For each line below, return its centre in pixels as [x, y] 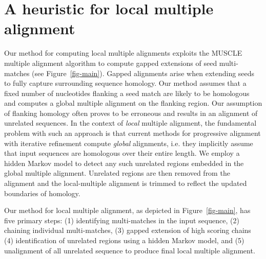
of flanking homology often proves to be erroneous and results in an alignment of [131, 113]
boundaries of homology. [42, 193]
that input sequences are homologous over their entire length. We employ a [122, 153]
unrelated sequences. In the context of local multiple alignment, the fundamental [130, 123]
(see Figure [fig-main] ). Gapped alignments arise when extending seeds [143, 73]
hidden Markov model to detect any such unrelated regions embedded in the [124, 163]
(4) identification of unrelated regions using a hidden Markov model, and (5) [124, 240]
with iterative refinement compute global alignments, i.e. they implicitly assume [129, 143]
